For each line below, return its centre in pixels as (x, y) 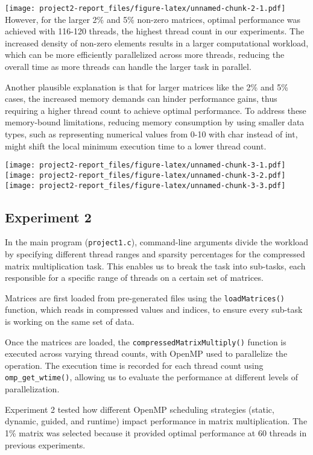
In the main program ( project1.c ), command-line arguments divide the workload (157, 242)
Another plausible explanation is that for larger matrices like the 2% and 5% (147, 86)
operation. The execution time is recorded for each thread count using (134, 365)
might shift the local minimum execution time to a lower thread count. (136, 146)
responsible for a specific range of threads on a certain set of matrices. (134, 278)
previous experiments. (45, 444)
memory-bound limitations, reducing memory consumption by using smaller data (155, 122)
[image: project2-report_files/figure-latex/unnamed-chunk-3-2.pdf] (145, 175)
